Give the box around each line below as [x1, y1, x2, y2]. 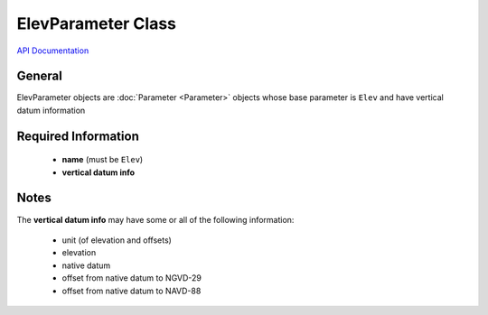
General [16, 69, 63, 84]
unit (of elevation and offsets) [61, 235, 172, 246]
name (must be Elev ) [61, 154, 144, 165]
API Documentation [16, 45, 89, 56]
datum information [16, 105, 86, 116]
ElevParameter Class [16, 14, 176, 33]
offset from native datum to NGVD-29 [61, 273, 202, 283]
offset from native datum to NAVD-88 [61, 285, 202, 296]
